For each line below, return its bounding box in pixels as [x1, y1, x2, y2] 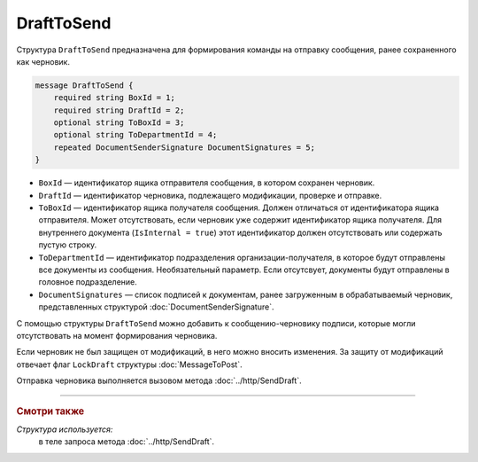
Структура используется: [16, 424, 113, 435]
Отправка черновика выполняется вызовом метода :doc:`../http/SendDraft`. [16, 375, 302, 386]
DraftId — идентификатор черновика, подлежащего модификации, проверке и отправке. [38, 190, 382, 200]
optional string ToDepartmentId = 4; [53, 129, 218, 140]
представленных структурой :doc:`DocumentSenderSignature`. [38, 301, 274, 312]
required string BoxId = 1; [53, 93, 176, 103]
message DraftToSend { [35, 80, 134, 90]
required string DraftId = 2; [53, 105, 185, 115]
